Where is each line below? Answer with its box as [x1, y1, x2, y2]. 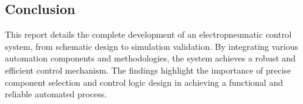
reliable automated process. [5, 88, 107, 100]
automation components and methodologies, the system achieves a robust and [5, 52, 296, 64]
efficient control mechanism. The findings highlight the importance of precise [5, 63, 291, 76]
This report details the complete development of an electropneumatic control [5, 28, 292, 41]
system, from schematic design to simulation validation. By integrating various [5, 40, 299, 52]
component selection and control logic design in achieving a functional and [5, 75, 283, 88]
